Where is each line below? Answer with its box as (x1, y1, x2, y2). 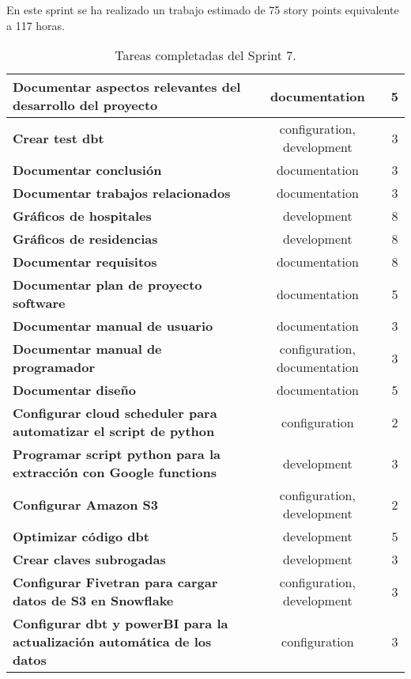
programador (13, 358, 96, 377)
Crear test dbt (13, 128, 104, 147)
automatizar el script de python (13, 422, 215, 441)
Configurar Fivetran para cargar (13, 573, 218, 592)
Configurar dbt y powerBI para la (13, 614, 228, 633)
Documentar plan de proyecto (13, 275, 202, 294)
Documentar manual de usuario (13, 317, 213, 336)
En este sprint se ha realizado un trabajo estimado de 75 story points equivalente (6, 2, 399, 17)
